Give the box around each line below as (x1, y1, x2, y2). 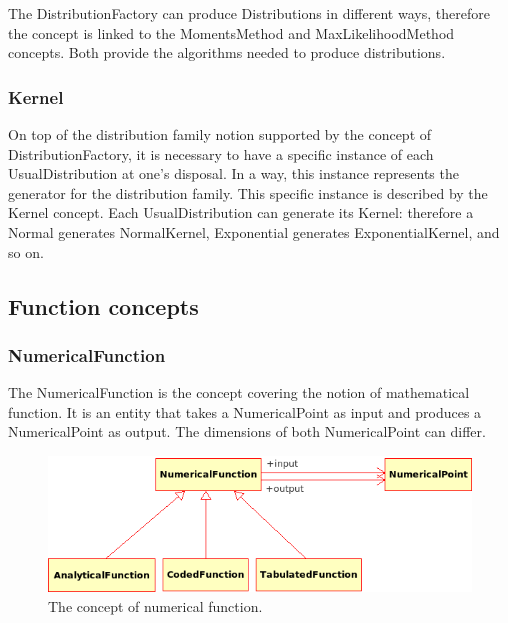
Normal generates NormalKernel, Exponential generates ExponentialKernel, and (8, 221, 500, 242)
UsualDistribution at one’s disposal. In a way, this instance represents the (8, 163, 459, 184)
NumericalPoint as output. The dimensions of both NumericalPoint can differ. (8, 421, 486, 442)
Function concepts (8, 290, 199, 321)
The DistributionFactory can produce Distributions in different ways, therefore (8, 3, 490, 23)
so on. (8, 241, 44, 262)
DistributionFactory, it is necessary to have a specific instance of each (8, 143, 434, 164)
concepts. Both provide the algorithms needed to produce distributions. (8, 42, 446, 63)
